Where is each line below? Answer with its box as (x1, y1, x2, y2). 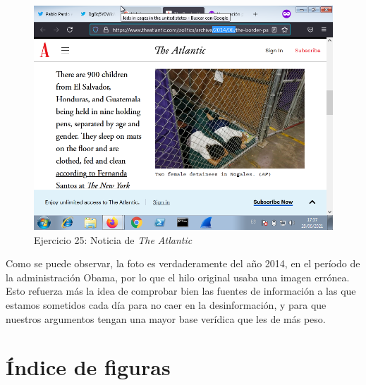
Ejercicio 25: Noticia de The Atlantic (34, 232, 193, 247)
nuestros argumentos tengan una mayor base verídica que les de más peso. (6, 311, 326, 326)
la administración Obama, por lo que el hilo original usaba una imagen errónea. (6, 269, 350, 284)
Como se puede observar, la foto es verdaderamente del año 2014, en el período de (6, 256, 360, 271)
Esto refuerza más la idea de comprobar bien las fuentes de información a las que (6, 283, 356, 298)
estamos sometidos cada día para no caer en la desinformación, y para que (6, 297, 327, 312)
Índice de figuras (6, 353, 171, 381)
